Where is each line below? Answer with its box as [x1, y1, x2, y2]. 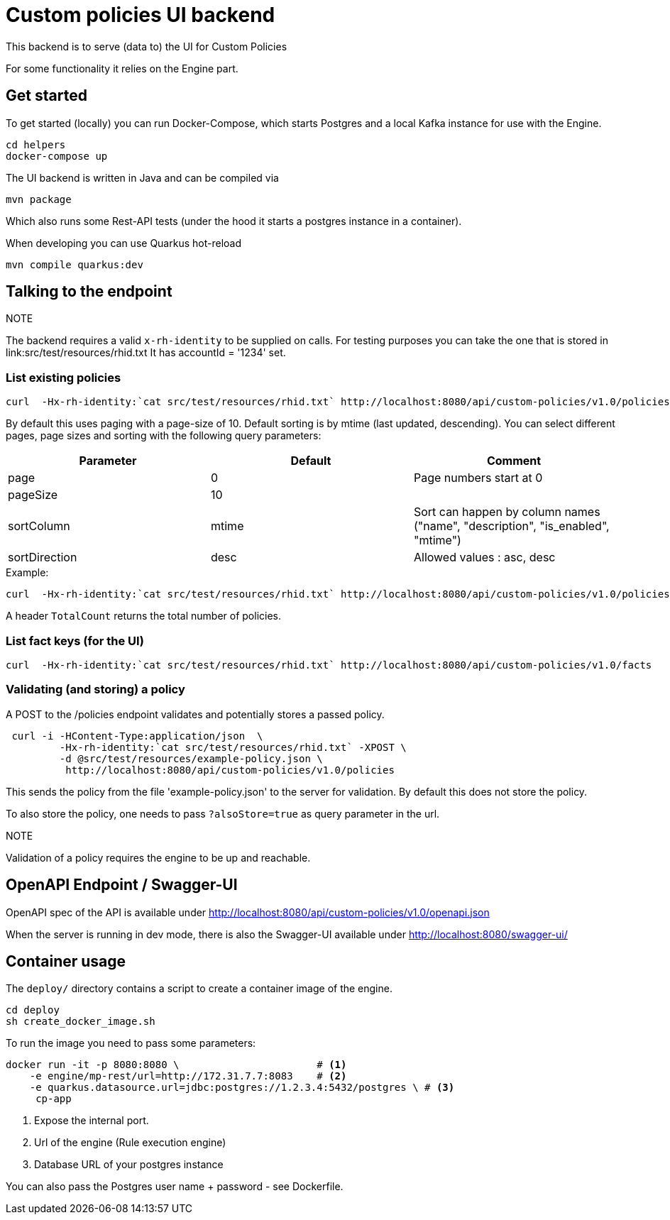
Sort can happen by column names [413, 505, 600, 520]
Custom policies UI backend [6, 3, 275, 27]
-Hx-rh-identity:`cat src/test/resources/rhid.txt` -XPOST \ [59, 741, 407, 753]
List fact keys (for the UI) [6, 633, 144, 648]
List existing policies [6, 370, 121, 385]
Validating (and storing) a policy [6, 682, 185, 697]
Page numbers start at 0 [413, 471, 543, 485]
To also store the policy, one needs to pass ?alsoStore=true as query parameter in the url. [6, 807, 440, 820]
